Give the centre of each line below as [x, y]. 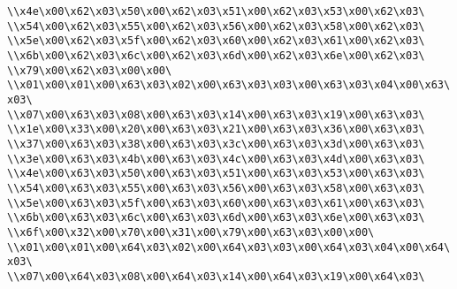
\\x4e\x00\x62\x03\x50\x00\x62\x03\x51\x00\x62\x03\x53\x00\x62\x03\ [216, 11]
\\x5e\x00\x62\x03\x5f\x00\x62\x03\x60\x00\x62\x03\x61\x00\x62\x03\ [216, 41]
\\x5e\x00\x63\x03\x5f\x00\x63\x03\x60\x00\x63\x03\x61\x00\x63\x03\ [216, 203]
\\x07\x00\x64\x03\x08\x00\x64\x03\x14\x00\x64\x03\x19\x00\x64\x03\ [216, 276]
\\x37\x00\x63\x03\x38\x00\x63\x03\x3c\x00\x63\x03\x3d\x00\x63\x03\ [216, 144]
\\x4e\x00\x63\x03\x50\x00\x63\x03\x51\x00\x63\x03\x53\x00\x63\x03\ [216, 174]
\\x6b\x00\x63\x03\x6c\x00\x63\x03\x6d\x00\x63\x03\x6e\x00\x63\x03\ [216, 218]
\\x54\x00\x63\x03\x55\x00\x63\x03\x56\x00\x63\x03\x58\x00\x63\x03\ [216, 188]
